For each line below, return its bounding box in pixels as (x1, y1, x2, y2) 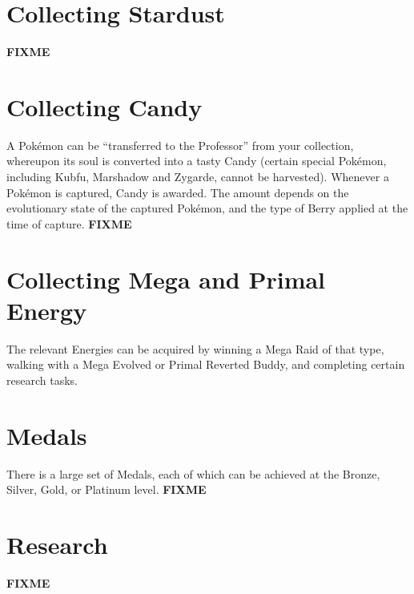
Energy (6, 293, 87, 326)
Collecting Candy (6, 90, 203, 123)
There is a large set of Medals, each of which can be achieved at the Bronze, (6, 465, 380, 482)
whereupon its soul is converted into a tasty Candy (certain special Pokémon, (6, 152, 387, 169)
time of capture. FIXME (6, 215, 132, 232)
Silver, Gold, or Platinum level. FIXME (6, 481, 207, 498)
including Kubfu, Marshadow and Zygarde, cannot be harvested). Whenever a (6, 168, 389, 185)
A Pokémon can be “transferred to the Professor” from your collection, (6, 136, 354, 153)
